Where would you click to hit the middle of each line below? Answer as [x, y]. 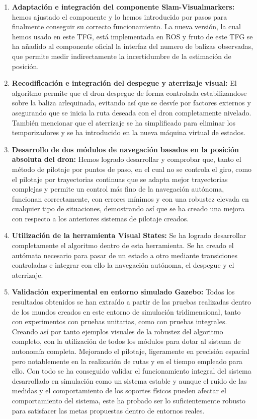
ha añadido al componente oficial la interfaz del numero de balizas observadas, [133, 46]
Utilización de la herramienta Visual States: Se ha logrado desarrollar [129, 235]
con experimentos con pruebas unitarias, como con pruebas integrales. [119, 321]
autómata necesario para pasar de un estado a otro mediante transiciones [124, 255]
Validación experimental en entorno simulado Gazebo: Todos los [123, 292]
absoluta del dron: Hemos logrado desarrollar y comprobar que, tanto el [126, 159]
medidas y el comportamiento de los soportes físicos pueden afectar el [119, 391]
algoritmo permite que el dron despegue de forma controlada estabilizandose [129, 93]
